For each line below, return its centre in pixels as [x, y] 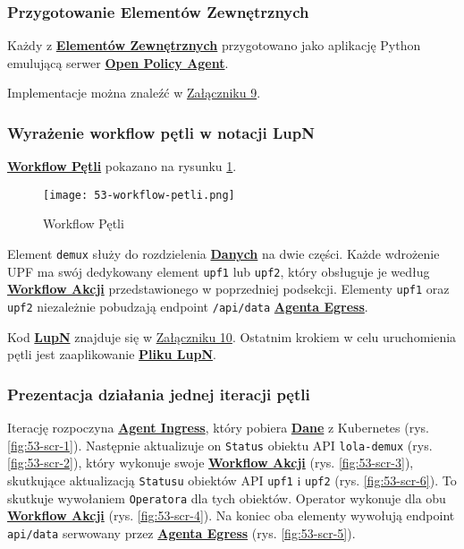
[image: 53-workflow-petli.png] [139, 195]
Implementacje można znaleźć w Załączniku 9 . [134, 93]
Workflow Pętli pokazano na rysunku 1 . [122, 166]
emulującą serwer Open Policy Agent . [118, 62]
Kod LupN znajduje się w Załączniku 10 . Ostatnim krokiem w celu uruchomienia [232, 336]
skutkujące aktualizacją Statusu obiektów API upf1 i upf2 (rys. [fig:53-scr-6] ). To [232, 480]
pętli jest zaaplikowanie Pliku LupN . [112, 354]
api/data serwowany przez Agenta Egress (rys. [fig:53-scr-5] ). [181, 532]
